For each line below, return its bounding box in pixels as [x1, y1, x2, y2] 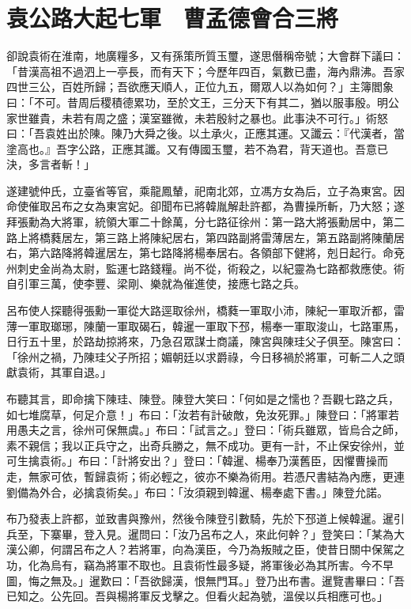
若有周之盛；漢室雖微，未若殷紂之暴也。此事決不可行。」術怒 [72, 109, 388, 126]
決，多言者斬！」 [6, 156, 95, 172]
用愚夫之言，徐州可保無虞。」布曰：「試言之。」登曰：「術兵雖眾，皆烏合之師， [6, 422, 405, 438]
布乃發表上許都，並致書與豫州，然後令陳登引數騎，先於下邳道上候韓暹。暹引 [6, 510, 405, 527]
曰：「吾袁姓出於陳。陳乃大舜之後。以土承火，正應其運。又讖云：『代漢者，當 [6, 125, 405, 142]
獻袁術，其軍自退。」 [6, 364, 111, 380]
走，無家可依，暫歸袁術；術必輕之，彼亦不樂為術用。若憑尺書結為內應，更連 [6, 467, 405, 484]
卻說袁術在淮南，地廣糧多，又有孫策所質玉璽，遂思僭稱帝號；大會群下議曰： [6, 47, 405, 64]
